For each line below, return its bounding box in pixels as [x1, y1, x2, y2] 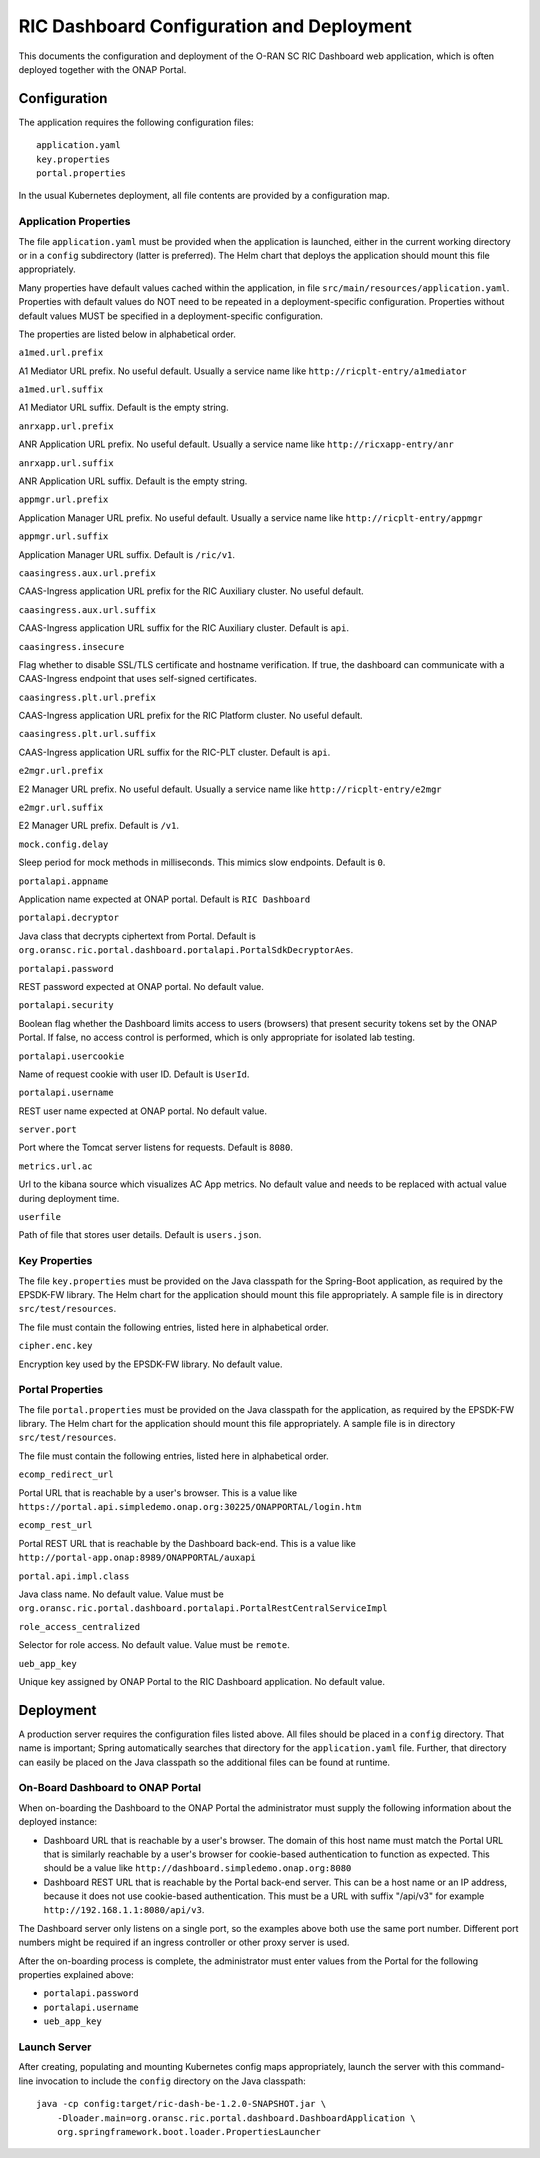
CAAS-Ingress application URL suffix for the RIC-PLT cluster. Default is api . [18, 746, 331, 758]
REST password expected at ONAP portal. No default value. [18, 980, 264, 992]
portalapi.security [18, 1000, 114, 1011]
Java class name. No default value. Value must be [18, 1588, 224, 1600]
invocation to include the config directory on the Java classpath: [35, 2075, 307, 2087]
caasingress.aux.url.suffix [18, 604, 157, 615]
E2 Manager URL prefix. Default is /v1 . [18, 820, 180, 832]
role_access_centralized [18, 1621, 140, 1632]
